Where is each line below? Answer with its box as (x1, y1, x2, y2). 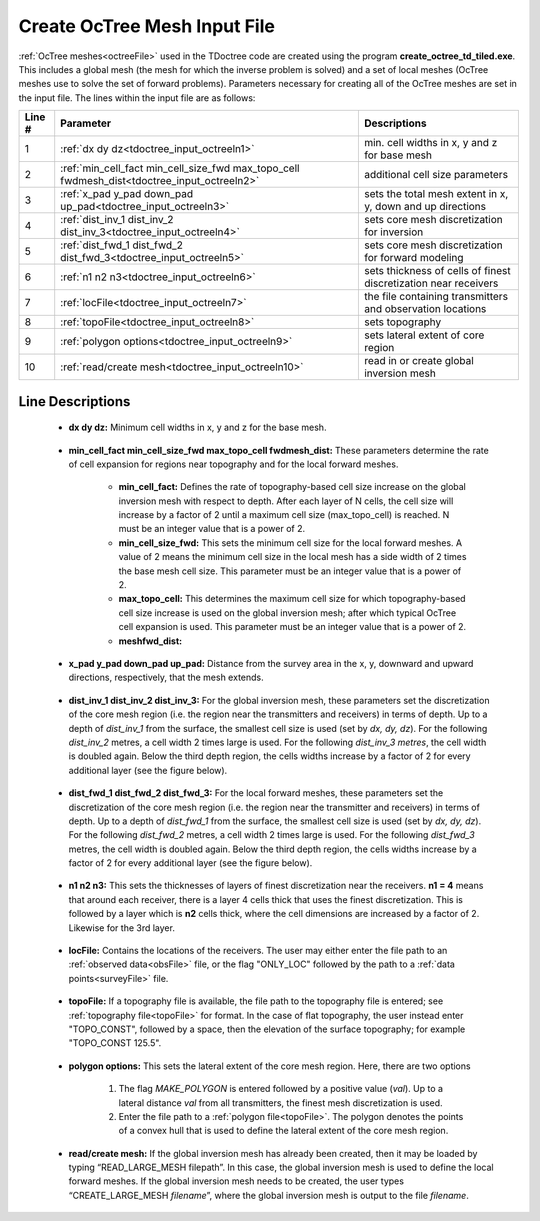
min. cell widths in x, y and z (363, 136, 498, 150)
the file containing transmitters (363, 290, 509, 304)
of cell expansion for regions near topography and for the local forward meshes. (68, 458, 399, 470)
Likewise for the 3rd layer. (68, 921, 175, 934)
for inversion (363, 225, 424, 239)
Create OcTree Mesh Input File (18, 15, 275, 37)
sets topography (363, 315, 442, 329)
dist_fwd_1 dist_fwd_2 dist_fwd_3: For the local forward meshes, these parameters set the (68, 787, 444, 799)
